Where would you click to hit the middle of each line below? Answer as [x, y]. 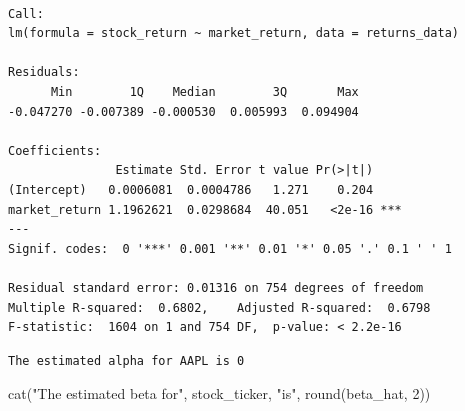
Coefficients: [55, 150]
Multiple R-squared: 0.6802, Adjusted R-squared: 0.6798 [219, 307]
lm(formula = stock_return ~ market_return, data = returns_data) [234, 33]
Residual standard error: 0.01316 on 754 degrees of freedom [216, 287]
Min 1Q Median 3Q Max [204, 91]
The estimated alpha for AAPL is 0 [126, 360]
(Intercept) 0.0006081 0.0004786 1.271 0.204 [191, 189]
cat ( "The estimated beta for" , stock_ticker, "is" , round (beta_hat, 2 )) [219, 393]
